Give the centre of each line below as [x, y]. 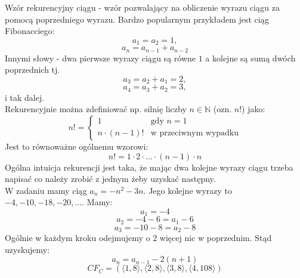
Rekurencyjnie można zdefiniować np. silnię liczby [96, 109]
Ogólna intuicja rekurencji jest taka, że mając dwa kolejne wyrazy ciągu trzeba [149, 167]
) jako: [253, 109]
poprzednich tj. [33, 69]
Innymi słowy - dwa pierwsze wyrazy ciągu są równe [100, 58]
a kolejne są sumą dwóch [250, 58]
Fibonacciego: [30, 31]
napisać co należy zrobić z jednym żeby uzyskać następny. [110, 179]
